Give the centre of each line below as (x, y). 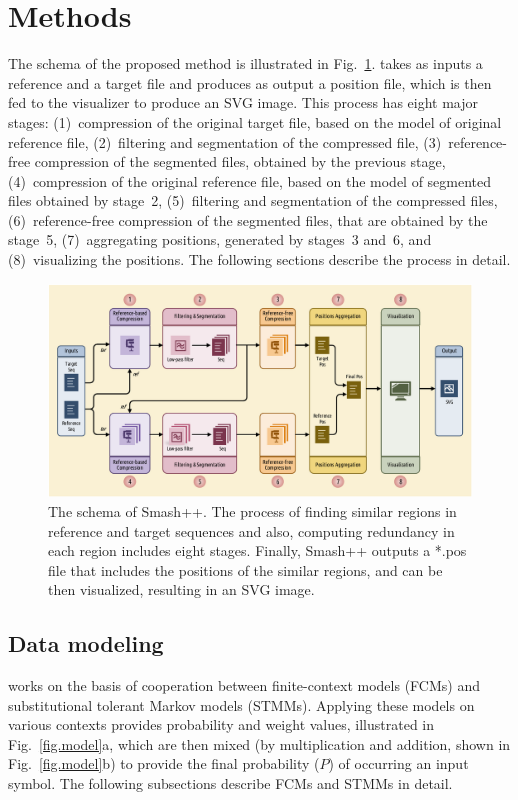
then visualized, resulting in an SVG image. (181, 589)
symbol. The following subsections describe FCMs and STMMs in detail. (230, 783)
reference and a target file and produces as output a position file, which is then (250, 82)
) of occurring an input (398, 763)
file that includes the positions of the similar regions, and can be (245, 569)
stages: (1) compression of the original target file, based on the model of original (255, 121)
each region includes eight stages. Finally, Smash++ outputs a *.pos (257, 550)
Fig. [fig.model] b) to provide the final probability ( (164, 763)
